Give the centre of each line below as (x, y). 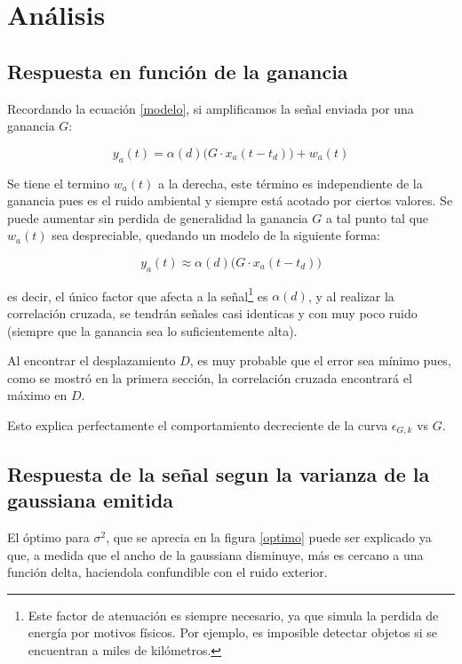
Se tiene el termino (59, 183)
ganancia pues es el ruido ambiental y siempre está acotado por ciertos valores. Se (230, 200)
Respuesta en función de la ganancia (178, 71)
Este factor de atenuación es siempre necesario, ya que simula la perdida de (233, 615)
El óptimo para (48, 537)
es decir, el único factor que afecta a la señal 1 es (138, 294)
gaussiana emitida (91, 500)
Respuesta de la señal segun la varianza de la (219, 473)
